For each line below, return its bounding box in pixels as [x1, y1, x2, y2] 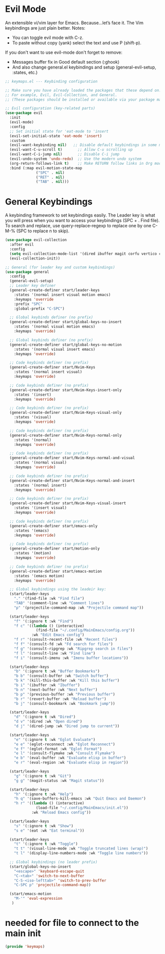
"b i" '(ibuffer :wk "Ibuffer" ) [14, 683, 80, 688]
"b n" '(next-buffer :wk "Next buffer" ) [14, 687, 98, 692]
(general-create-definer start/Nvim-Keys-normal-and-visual [9, 455, 135, 461]
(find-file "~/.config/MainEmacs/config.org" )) [36, 628, 135, 633]
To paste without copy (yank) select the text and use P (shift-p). [12, 39, 141, 45]
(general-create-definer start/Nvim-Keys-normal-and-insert [9, 478, 135, 483]
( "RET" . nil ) [36, 175, 65, 180]
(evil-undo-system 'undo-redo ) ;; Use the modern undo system [9, 156, 141, 161]
